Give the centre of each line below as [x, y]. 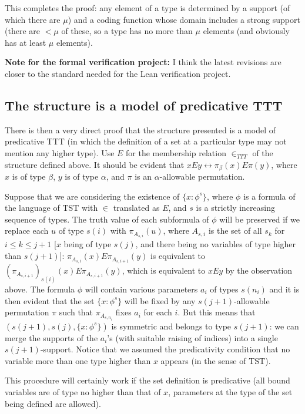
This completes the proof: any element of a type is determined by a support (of [148, 8]
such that [76, 312]
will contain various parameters [141, 289]
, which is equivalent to [164, 270]
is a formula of [269, 196]
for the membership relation [176, 152]
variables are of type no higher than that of [83, 392]
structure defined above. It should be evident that [95, 164]
